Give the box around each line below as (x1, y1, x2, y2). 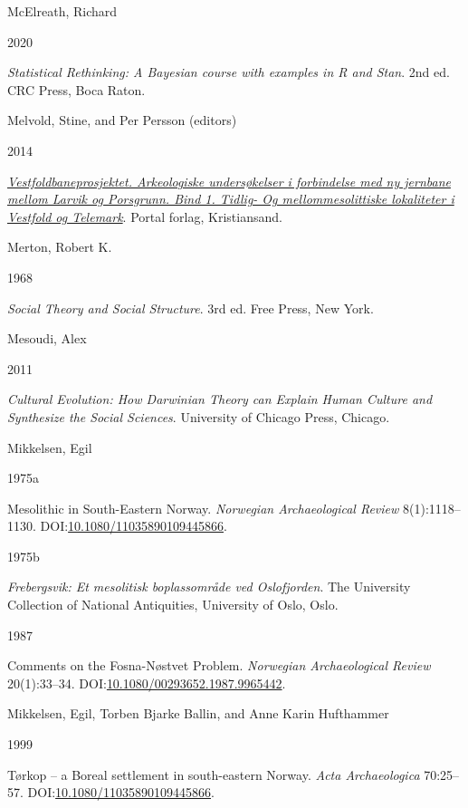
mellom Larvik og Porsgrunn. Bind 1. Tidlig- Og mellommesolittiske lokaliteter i (7, 189, 454, 208)
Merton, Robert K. (7, 237, 112, 256)
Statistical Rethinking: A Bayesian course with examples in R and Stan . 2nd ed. (7, 63, 450, 82)
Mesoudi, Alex (7, 329, 87, 348)
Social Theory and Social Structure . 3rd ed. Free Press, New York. (7, 298, 374, 317)
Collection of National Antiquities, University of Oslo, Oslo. (7, 595, 339, 614)
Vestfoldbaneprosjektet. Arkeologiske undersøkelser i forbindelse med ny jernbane (7, 171, 451, 190)
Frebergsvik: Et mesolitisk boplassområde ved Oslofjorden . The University (7, 577, 411, 596)
